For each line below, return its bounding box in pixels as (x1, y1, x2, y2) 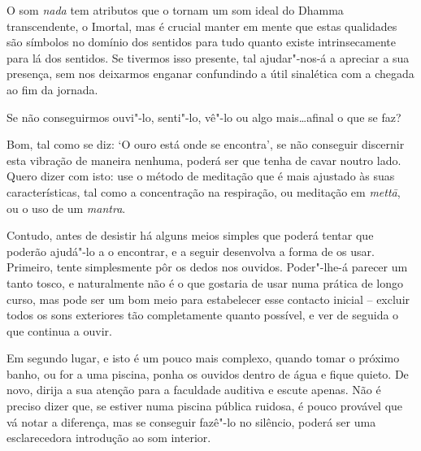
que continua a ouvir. (7, 322, 112, 339)
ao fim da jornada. (7, 80, 98, 98)
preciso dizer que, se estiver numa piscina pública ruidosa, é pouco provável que (7, 397, 403, 414)
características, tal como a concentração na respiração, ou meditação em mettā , (7, 183, 401, 200)
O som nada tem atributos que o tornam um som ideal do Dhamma (7, 2, 344, 18)
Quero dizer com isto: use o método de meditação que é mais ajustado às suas (7, 167, 395, 184)
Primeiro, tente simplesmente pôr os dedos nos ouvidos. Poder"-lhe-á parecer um (7, 258, 408, 275)
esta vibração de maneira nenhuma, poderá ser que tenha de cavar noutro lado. (7, 151, 401, 168)
